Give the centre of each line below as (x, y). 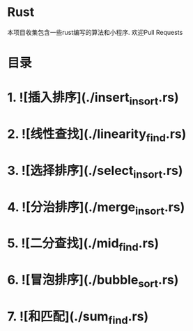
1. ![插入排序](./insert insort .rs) (93, 99)
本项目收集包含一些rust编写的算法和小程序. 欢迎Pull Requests (95, 32)
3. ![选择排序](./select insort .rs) (95, 172)
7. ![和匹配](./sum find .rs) (78, 318)
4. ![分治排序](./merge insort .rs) (96, 208)
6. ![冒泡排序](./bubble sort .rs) (93, 281)
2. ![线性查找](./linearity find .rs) (97, 135)
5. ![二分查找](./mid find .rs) (83, 245)
